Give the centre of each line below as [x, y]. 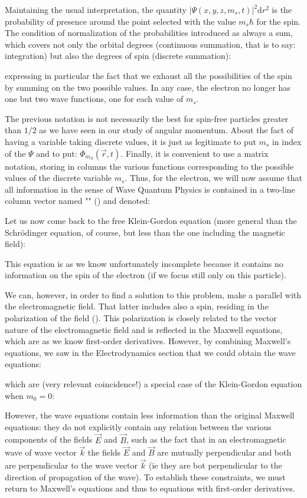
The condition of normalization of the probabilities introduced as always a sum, [149, 33]
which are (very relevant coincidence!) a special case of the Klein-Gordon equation [153, 384]
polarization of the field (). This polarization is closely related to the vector [141, 318]
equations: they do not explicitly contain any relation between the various [138, 426]
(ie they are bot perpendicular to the [215, 465]
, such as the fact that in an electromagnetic [206, 439]
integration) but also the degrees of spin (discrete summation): [118, 56]
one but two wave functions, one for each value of [94, 99]
